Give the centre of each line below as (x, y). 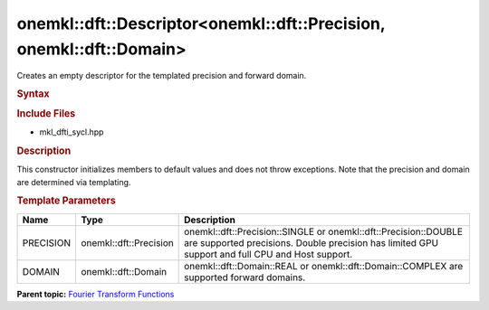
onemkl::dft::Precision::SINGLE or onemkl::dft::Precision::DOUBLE (324, 231)
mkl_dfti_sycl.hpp (72, 132)
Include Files (46, 113)
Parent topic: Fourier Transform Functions (96, 294)
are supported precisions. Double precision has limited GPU (312, 242)
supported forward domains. (245, 277)
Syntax (33, 93)
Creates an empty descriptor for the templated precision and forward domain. (162, 76)
